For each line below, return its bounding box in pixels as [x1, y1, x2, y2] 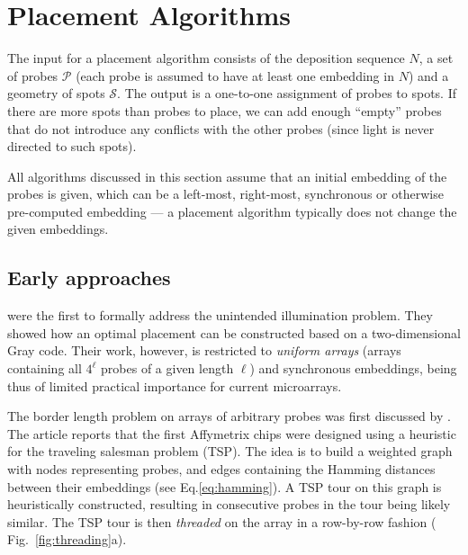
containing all [7, 359, 82, 378]
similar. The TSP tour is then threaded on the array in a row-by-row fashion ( [7, 512, 436, 531]
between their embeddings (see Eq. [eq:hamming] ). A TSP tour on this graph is [7, 477, 442, 496]
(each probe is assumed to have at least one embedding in [76, 66, 394, 85]
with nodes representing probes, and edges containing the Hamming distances [7, 460, 436, 479]
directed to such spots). [7, 137, 137, 156]
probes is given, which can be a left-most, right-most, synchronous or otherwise [7, 184, 444, 203]
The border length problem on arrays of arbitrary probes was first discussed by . [7, 407, 451, 425]
